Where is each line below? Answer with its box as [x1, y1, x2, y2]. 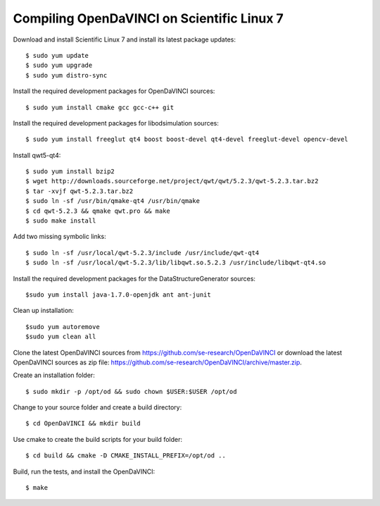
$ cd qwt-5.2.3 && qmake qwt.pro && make [25, 206, 170, 215]
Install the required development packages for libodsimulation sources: [13, 118, 220, 127]
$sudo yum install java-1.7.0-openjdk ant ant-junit [25, 290, 211, 299]
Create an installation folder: [13, 371, 95, 380]
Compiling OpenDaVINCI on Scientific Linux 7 [13, 11, 284, 26]
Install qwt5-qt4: [13, 151, 61, 159]
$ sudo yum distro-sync [25, 71, 108, 79]
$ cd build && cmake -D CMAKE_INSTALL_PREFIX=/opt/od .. [25, 452, 227, 459]
